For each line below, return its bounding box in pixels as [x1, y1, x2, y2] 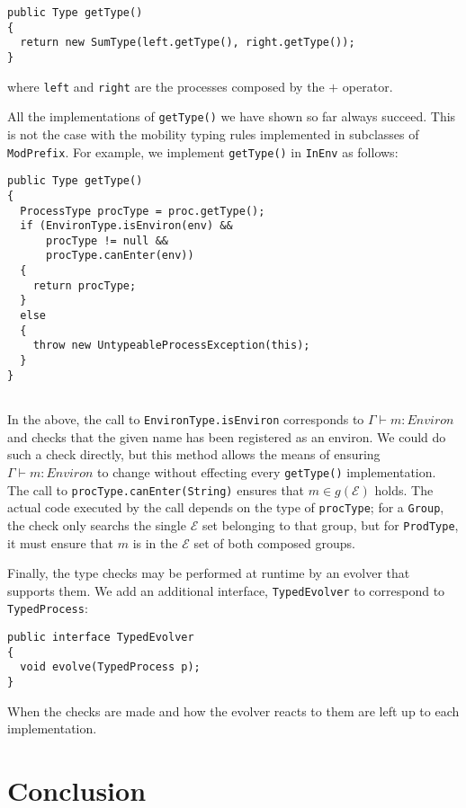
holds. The [374, 480, 434, 499]
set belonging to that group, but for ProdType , [202, 515, 459, 534]
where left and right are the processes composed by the [7, 76, 325, 95]
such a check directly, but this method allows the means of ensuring [7, 445, 381, 464]
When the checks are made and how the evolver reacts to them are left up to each [7, 701, 460, 720]
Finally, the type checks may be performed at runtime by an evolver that [7, 564, 410, 582]
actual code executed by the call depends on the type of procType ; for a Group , [7, 498, 444, 517]
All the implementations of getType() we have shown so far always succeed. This [7, 107, 456, 126]
